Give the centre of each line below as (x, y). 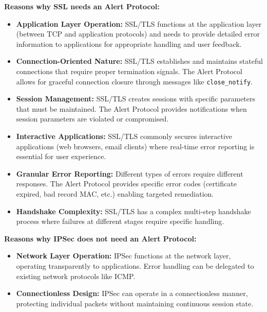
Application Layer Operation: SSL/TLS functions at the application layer (139, 23)
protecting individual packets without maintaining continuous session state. (135, 303)
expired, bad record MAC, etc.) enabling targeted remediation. (115, 193)
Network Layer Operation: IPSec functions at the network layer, (123, 256)
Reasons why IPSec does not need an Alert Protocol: (100, 238)
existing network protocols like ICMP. (76, 276)
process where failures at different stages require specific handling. (120, 221)
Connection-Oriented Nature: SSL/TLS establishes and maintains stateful (139, 61)
